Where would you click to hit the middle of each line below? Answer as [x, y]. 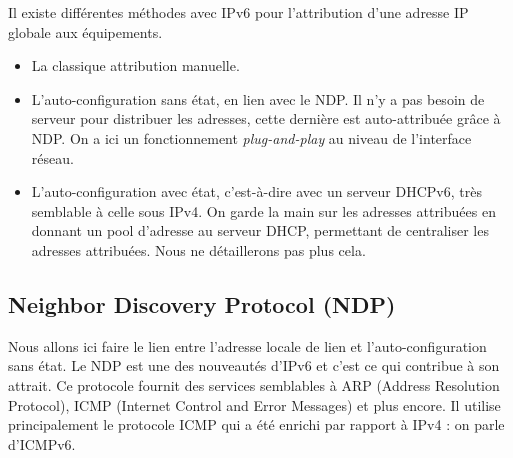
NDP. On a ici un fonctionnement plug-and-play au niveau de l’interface [251, 137]
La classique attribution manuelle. [135, 65]
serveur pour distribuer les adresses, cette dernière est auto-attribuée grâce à [266, 118]
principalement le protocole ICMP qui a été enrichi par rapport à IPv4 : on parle [256, 424]
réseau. [52, 157]
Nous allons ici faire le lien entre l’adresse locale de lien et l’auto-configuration [247, 345]
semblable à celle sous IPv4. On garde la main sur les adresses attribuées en [263, 210]
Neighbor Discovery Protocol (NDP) [202, 303]
